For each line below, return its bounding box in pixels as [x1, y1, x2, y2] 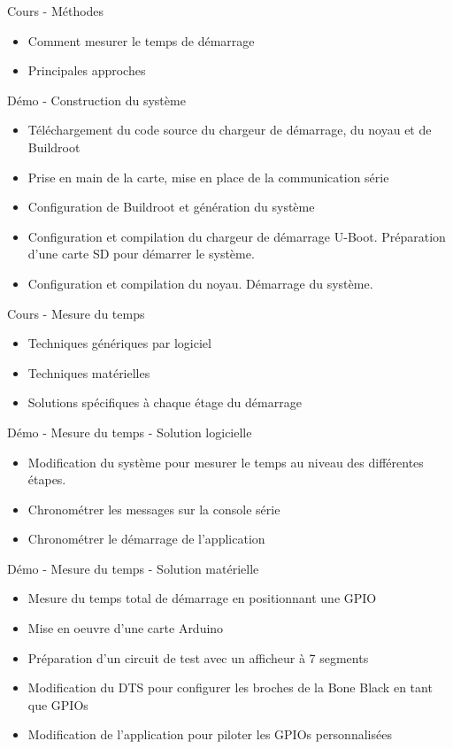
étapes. [27, 470, 66, 489]
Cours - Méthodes [7, 2, 104, 19]
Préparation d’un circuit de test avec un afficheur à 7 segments [27, 648, 369, 667]
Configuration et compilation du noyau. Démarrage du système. [27, 274, 373, 292]
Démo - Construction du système [7, 90, 186, 109]
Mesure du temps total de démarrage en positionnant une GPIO [27, 589, 377, 607]
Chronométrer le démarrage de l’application [27, 529, 265, 548]
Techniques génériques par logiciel [27, 334, 211, 352]
